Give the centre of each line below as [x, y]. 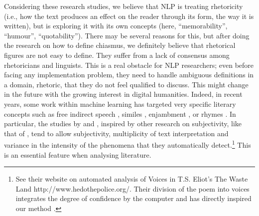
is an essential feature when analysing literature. [78, 154]
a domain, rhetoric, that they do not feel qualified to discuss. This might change [126, 84]
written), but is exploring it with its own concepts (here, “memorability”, [116, 26]
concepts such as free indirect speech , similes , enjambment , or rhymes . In [120, 113]
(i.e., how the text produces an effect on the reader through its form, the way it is [129, 16]
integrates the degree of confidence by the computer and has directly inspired [133, 198]
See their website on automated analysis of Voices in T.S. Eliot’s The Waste [132, 179]
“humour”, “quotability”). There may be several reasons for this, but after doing [127, 35]
